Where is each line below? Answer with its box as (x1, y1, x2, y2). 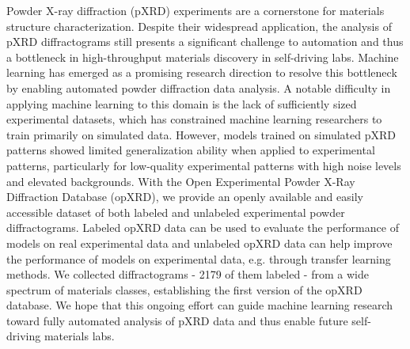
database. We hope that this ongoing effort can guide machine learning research (6, 297, 393, 313)
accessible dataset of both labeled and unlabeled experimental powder (6, 203, 345, 220)
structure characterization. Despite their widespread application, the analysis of (6, 17, 392, 34)
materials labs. (44, 328, 115, 344)
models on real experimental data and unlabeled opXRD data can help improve (6, 234, 393, 251)
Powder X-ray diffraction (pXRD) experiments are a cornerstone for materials (6, 2, 385, 18)
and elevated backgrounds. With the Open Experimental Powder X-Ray (6, 173, 355, 189)
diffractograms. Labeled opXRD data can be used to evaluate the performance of (6, 219, 399, 236)
